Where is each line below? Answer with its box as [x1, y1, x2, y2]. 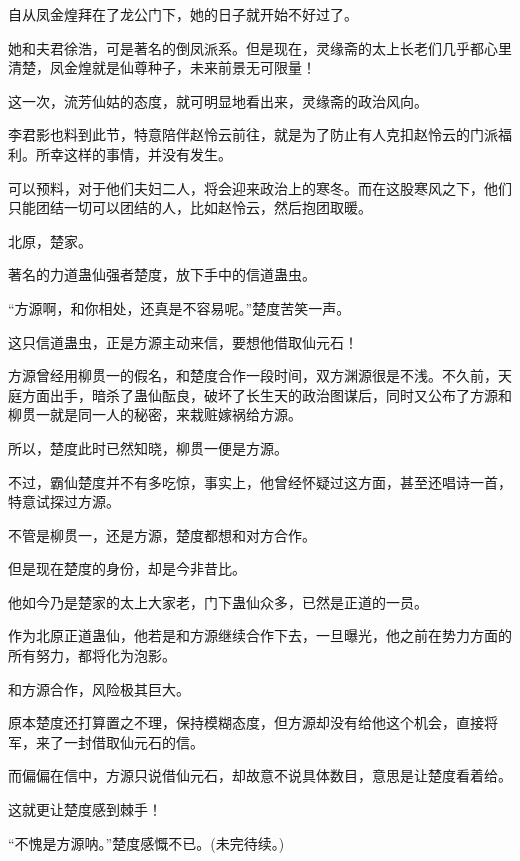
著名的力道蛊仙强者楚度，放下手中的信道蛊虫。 [8, 264, 316, 285]
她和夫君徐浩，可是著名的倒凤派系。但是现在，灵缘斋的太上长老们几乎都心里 [8, 37, 512, 58]
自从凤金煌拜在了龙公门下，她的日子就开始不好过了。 [8, 4, 358, 24]
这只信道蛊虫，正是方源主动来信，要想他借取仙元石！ [8, 331, 358, 352]
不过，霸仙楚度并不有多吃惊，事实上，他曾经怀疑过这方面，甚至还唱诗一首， [8, 471, 512, 492]
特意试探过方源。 [8, 491, 120, 512]
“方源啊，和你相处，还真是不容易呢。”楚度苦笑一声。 [8, 297, 351, 318]
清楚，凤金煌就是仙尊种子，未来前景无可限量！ [8, 57, 316, 78]
